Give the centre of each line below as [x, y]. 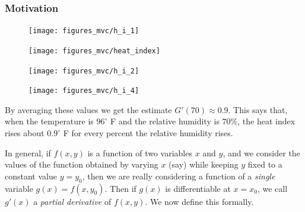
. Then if [120, 188]
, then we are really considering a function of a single [179, 176]
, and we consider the [261, 152]
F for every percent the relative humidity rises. [148, 133]
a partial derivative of [72, 201]
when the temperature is [49, 121]
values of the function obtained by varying [82, 164]
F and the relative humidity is [165, 121]
